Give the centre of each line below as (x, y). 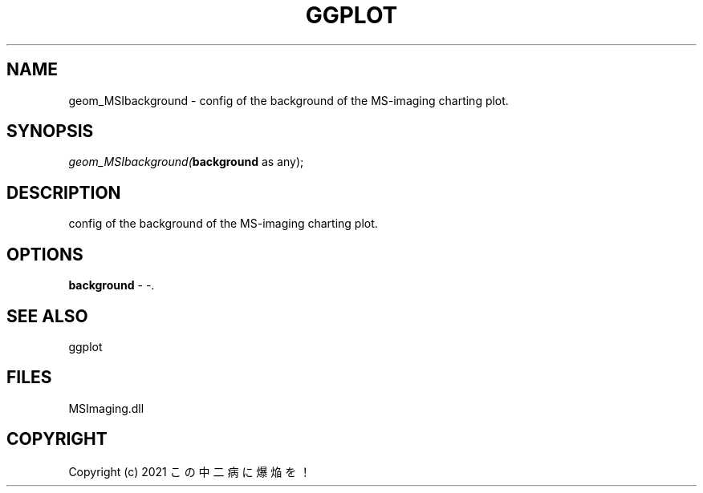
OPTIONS (45, 254)
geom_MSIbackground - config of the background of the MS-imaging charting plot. (289, 100)
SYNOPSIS (50, 131)
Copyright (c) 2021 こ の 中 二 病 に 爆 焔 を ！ (190, 471)
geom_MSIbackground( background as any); (186, 162)
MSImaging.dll (106, 408)
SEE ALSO (47, 316)
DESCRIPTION (64, 192)
